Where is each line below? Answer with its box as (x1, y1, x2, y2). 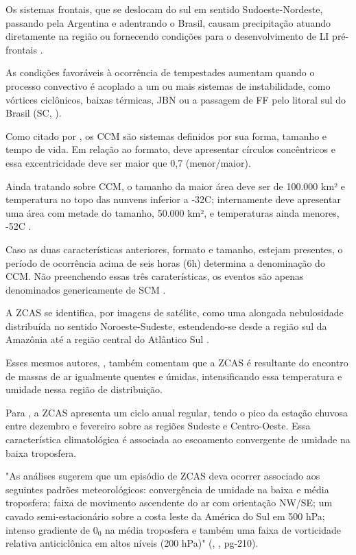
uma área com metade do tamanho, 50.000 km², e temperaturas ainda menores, (5, 205, 340, 220)
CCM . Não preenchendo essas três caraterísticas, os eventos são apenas (5, 269, 304, 283)
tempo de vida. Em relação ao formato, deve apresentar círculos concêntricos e (5, 142, 335, 156)
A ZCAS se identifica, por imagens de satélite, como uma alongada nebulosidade (5, 305, 344, 320)
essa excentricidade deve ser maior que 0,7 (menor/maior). (5, 155, 251, 169)
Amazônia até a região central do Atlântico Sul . (5, 332, 209, 346)
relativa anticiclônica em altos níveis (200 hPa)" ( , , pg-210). (5, 536, 259, 550)
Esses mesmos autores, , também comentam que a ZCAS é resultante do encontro (5, 355, 348, 370)
